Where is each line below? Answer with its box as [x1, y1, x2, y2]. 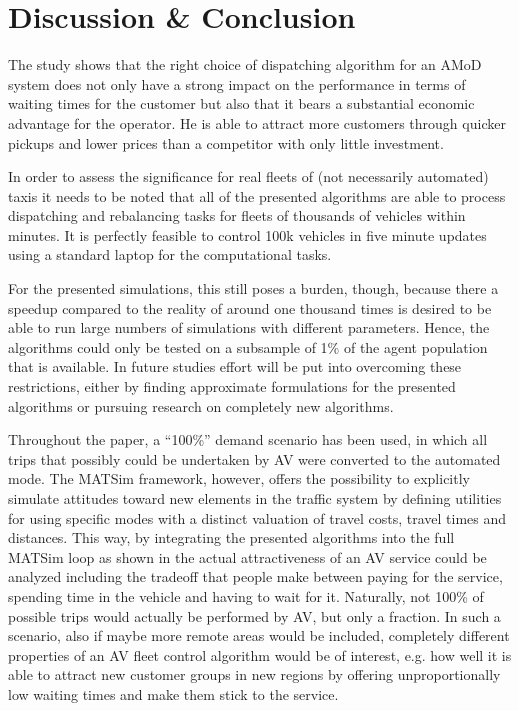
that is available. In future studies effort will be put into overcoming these [8, 356, 462, 377]
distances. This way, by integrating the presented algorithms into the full [8, 527, 455, 548]
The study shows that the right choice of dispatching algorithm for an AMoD [8, 54, 482, 75]
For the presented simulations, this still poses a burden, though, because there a [8, 278, 499, 299]
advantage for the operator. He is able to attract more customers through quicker [8, 112, 506, 133]
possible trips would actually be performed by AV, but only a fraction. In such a [8, 605, 501, 626]
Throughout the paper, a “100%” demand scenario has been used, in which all [8, 429, 488, 450]
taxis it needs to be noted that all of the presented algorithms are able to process [8, 185, 506, 206]
